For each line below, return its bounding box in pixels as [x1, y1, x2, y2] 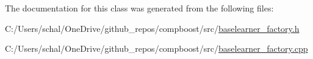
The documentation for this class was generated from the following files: [5, 2, 274, 14]
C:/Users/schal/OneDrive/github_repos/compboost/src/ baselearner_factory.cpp [5, 42, 308, 55]
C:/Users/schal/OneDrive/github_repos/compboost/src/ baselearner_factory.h [5, 22, 300, 34]
